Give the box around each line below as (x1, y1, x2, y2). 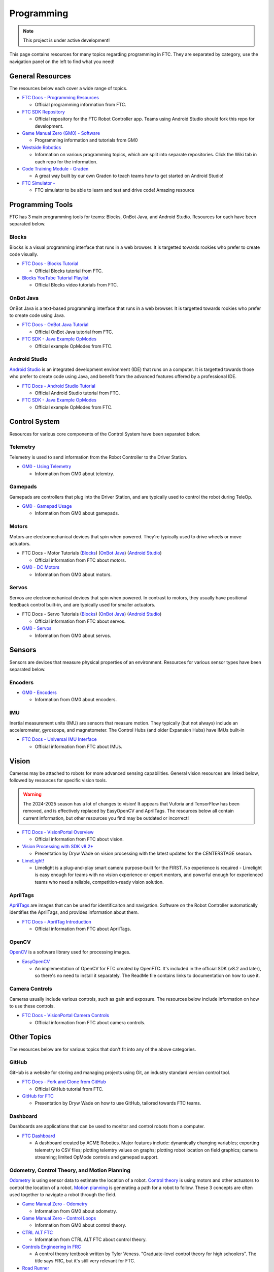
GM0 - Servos (22, 625, 52, 631)
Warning (23, 791, 42, 797)
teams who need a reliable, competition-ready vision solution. (35, 879, 164, 885)
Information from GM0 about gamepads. (35, 510, 119, 516)
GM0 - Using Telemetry (22, 464, 72, 470)
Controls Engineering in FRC (22, 1244, 81, 1250)
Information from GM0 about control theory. (35, 1222, 126, 1228)
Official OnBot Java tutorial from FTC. (35, 329, 114, 335)
